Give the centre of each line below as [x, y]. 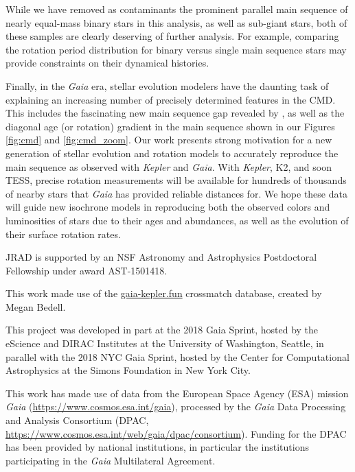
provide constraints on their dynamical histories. [107, 63]
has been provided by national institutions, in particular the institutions [157, 447]
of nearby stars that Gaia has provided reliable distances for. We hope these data [176, 193]
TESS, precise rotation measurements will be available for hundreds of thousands [176, 180]
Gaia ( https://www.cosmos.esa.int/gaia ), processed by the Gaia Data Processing [176, 406]
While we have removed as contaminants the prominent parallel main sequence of [177, 9]
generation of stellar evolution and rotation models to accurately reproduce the [172, 153]
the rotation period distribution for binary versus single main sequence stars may [176, 49]
